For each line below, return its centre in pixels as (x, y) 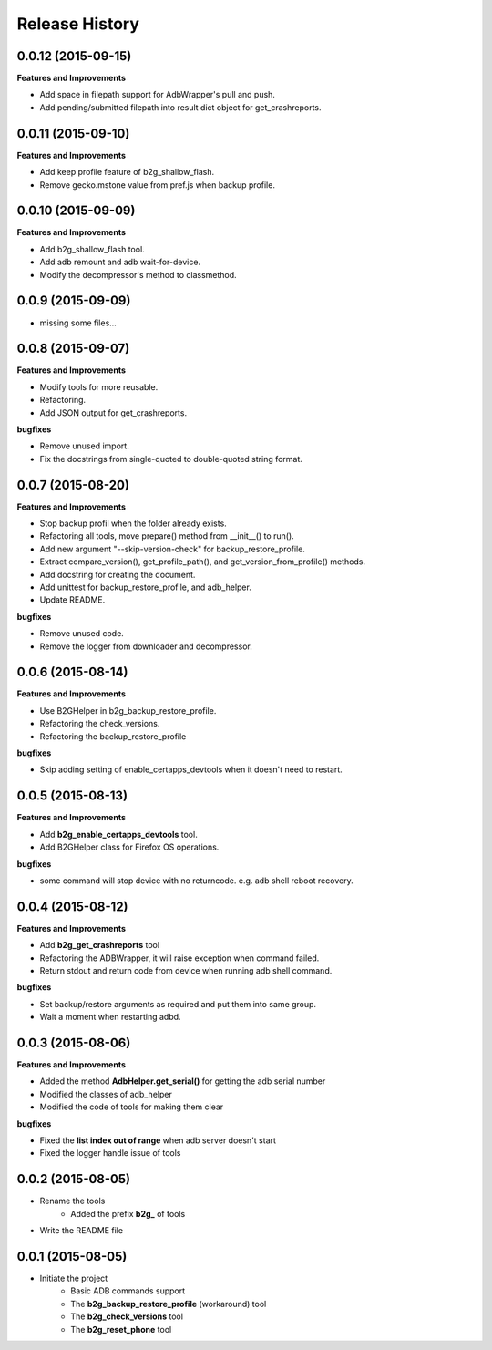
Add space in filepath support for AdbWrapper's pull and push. (157, 95)
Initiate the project (74, 1278)
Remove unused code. (82, 634)
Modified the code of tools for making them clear (132, 1107)
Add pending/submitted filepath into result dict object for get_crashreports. (181, 107)
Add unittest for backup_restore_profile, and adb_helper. (146, 587)
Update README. (72, 600)
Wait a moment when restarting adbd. (110, 1017)
